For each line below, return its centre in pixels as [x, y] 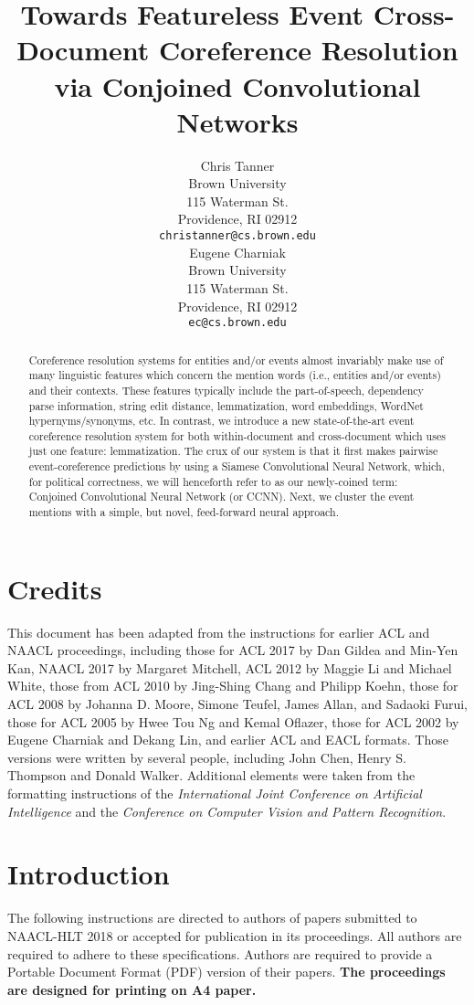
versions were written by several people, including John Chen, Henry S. [207, 757]
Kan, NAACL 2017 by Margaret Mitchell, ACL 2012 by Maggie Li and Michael [230, 667]
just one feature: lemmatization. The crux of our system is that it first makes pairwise [233, 451]
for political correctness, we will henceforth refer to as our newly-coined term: [213, 481]
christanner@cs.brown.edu [237, 236]
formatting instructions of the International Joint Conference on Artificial [215, 793]
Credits [55, 588]
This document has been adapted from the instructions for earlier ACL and [219, 632]
